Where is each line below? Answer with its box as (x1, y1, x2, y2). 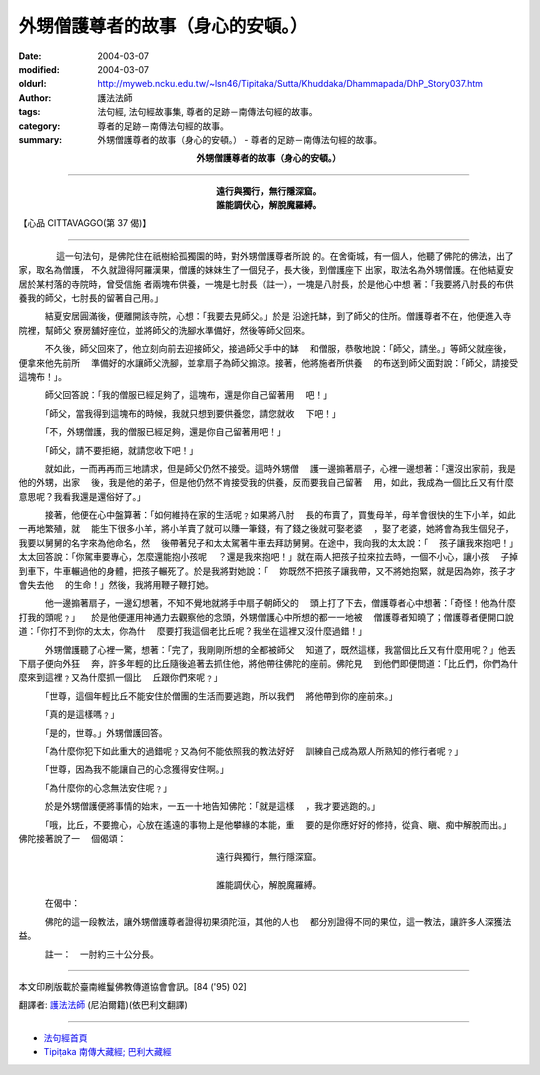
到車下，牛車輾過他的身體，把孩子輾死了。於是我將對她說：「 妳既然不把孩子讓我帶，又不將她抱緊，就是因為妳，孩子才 (18, 565, 516, 577)
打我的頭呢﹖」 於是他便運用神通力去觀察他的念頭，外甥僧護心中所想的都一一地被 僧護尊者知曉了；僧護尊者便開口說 (18, 611, 514, 623)
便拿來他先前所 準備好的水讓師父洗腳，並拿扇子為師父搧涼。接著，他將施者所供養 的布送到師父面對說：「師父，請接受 (18, 356, 519, 369)
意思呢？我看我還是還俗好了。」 (18, 490, 146, 502)
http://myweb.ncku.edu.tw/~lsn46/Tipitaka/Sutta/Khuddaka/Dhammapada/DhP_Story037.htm (97, 78, 484, 90)
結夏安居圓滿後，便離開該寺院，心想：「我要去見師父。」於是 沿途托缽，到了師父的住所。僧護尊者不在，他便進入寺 (44, 310, 512, 322)
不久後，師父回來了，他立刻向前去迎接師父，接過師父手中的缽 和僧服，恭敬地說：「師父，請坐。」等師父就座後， (44, 343, 512, 355)
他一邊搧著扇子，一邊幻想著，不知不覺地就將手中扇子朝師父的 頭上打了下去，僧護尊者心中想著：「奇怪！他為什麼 (44, 597, 516, 609)
